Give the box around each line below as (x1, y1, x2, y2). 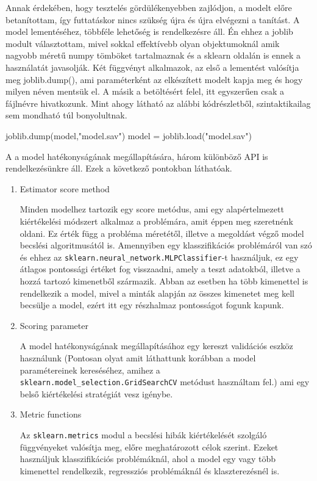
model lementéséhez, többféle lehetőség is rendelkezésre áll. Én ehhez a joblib (5, 25, 293, 38)
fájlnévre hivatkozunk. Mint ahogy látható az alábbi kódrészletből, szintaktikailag (5, 96, 311, 109)
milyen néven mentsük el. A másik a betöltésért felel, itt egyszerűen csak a (5, 85, 284, 98)
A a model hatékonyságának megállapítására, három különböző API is (5, 150, 268, 162)
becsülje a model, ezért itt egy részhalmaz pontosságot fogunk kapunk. (20, 298, 284, 311)
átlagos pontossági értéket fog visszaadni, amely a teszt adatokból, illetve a (20, 262, 301, 275)
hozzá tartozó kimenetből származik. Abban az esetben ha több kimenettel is (20, 274, 308, 287)
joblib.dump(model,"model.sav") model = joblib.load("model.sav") (5, 129, 252, 142)
